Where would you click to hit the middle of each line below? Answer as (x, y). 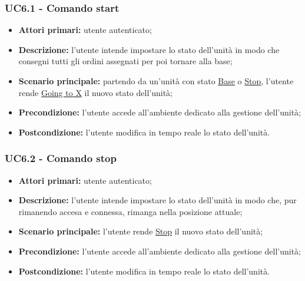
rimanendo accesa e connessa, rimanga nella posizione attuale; (130, 211)
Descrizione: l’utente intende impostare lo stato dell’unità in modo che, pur (158, 200)
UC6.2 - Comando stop (61, 158)
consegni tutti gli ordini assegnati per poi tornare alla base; (125, 61)
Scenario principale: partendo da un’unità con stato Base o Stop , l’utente (156, 81)
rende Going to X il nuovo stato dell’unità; (95, 92)
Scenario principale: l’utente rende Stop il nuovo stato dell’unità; (141, 231)
